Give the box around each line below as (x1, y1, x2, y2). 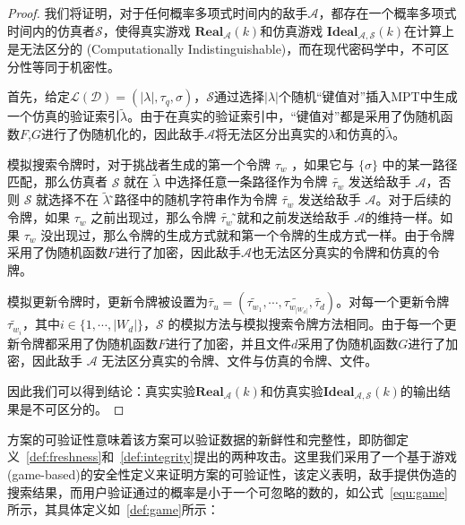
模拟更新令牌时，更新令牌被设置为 (7, 292, 208, 311)
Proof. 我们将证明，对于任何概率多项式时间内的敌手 (7, 4, 308, 22)
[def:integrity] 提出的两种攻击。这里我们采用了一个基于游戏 (120, 447, 458, 466)
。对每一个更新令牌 (336, 292, 450, 311)
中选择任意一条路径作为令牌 (164, 172, 328, 191)
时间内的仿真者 (7, 21, 95, 39)
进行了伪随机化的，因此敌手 (40, 125, 204, 143)
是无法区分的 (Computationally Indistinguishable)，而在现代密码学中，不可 (7, 39, 437, 58)
